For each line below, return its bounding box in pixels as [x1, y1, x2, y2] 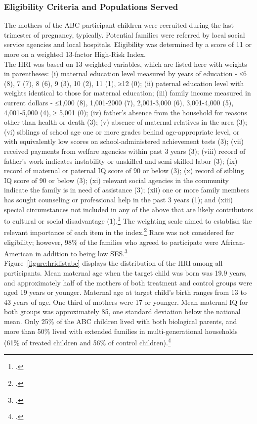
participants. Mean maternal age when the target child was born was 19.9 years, [4, 268, 247, 278]
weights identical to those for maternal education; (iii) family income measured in [4, 88, 251, 98]
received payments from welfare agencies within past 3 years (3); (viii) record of [4, 145, 246, 156]
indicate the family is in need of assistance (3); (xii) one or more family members [4, 185, 249, 195]
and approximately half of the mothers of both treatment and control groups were [4, 277, 253, 287]
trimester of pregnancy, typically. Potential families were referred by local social [4, 29, 245, 40]
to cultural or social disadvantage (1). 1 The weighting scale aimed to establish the [4, 214, 252, 226]
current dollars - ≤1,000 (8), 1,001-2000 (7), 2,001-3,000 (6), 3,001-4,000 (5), [4, 97, 234, 107]
